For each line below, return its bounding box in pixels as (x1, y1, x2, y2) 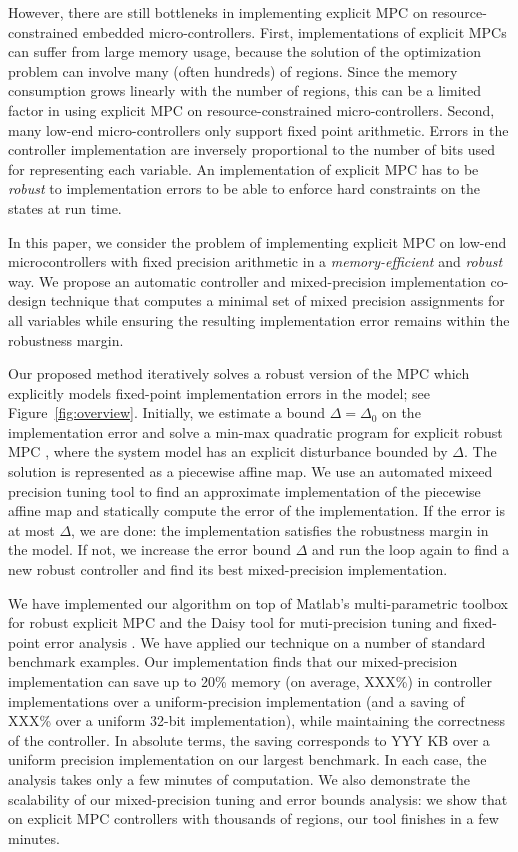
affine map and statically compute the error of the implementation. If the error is (8, 500, 505, 521)
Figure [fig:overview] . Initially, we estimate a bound (8, 402, 325, 423)
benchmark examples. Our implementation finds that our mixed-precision (8, 651, 458, 672)
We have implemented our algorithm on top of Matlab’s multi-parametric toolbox (8, 592, 508, 613)
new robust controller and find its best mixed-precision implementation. (8, 559, 448, 580)
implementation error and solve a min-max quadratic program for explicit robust (8, 421, 503, 442)
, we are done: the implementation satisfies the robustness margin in (71, 519, 489, 540)
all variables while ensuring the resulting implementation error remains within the (8, 309, 510, 330)
